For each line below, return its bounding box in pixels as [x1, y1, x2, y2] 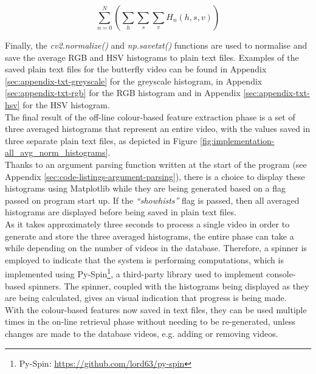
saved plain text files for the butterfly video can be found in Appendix [5, 63, 267, 75]
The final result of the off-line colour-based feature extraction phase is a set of [5, 110, 295, 123]
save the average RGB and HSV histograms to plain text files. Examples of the [5, 50, 299, 63]
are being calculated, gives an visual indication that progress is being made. [5, 291, 287, 304]
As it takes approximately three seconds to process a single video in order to [5, 217, 290, 230]
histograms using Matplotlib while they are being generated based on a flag [5, 182, 286, 195]
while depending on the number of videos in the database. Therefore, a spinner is [5, 241, 307, 254]
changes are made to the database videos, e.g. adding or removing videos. [5, 327, 278, 339]
